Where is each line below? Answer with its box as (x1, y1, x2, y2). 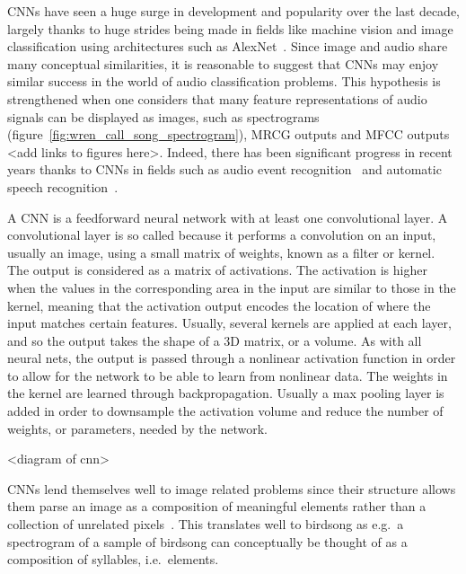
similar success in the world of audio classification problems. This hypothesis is (7, 72, 441, 91)
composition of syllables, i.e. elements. (7, 550, 219, 569)
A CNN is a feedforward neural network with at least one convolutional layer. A (7, 208, 448, 226)
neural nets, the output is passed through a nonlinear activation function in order (7, 349, 456, 367)
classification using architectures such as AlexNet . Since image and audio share (7, 37, 448, 56)
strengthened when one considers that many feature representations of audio (7, 89, 427, 108)
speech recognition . (7, 177, 119, 196)
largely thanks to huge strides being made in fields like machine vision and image (7, 19, 453, 38)
